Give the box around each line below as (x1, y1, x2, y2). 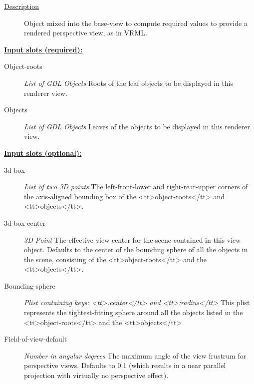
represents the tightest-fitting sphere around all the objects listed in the (24, 307, 243, 318)
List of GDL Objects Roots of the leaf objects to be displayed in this (24, 77, 234, 88)
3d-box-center (4, 217, 46, 228)
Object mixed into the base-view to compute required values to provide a (24, 17, 248, 28)
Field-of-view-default (4, 334, 67, 344)
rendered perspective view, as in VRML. (24, 27, 147, 38)
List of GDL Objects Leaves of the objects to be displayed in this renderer (24, 121, 250, 131)
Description (4, 1, 39, 11)
